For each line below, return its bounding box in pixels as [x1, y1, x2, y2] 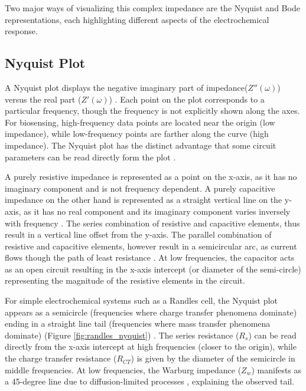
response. [5, 25, 38, 37]
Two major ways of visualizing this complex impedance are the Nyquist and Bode [5, 2, 300, 14]
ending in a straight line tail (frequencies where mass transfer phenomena [5, 317, 271, 330]
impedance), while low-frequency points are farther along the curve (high [5, 127, 269, 140]
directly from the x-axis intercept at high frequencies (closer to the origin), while [5, 340, 297, 353]
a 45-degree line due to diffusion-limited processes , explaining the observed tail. [5, 375, 295, 387]
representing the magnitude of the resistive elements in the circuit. [5, 274, 245, 287]
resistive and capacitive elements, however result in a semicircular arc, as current [5, 239, 297, 252]
